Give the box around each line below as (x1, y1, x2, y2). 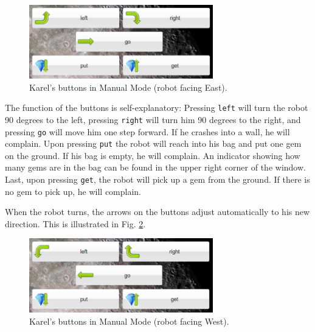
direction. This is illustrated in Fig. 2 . (5, 217, 146, 230)
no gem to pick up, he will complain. (5, 185, 141, 197)
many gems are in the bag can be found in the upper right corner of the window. (5, 161, 306, 174)
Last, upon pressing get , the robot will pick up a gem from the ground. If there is (5, 173, 310, 186)
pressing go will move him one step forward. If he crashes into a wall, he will (5, 125, 290, 138)
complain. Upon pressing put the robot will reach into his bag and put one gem (5, 137, 302, 150)
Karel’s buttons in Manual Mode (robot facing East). (29, 80, 227, 93)
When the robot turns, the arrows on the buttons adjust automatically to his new (5, 205, 310, 218)
